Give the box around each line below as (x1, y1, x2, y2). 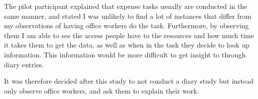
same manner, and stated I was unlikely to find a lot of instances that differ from (4, 10, 252, 21)
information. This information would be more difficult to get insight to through (4, 49, 246, 59)
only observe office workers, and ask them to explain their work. (4, 85, 199, 96)
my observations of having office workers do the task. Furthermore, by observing (4, 20, 249, 31)
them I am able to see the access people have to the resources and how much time (4, 30, 254, 40)
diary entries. (4, 59, 44, 69)
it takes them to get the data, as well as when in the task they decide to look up (4, 40, 250, 50)
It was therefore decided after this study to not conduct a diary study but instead (4, 76, 254, 86)
